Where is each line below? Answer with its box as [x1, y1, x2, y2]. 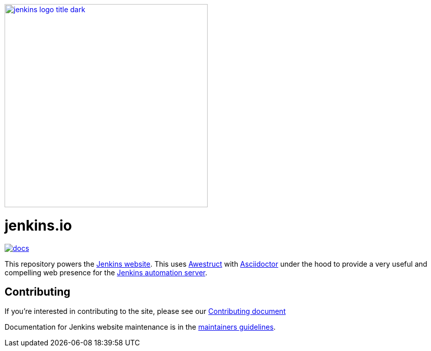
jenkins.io [5, 216, 72, 234]
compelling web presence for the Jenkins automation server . [5, 268, 208, 277]
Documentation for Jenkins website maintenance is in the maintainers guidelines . [5, 323, 276, 332]
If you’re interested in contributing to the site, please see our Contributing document [5, 307, 286, 316]
